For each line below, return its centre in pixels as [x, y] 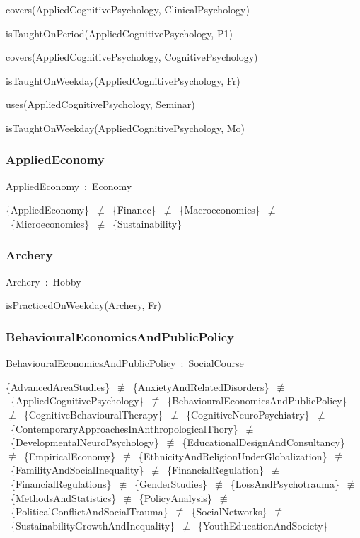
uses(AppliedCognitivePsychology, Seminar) [100, 104]
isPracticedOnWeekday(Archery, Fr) [83, 305]
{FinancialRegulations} [61, 483]
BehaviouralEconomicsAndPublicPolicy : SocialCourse [125, 363]
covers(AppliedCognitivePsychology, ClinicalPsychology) [128, 9]
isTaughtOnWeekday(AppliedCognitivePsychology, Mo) [125, 128]
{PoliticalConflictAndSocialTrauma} [89, 511]
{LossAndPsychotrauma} [285, 483]
